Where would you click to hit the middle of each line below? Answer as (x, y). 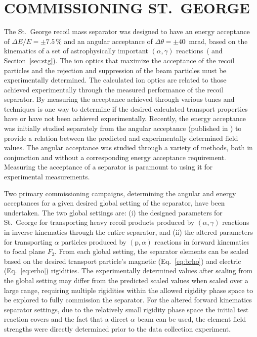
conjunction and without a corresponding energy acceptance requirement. (115, 157)
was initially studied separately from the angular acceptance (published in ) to (123, 128)
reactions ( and (199, 51)
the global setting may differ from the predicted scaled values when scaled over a (126, 280)
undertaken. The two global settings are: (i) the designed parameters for (113, 212)
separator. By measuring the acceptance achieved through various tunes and (119, 99)
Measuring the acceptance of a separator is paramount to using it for (108, 167)
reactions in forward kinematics (202, 241)
